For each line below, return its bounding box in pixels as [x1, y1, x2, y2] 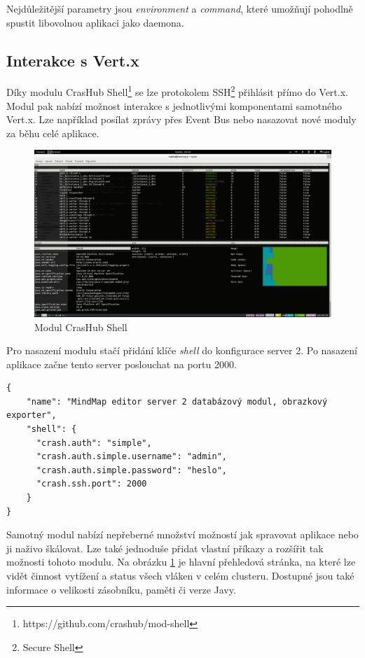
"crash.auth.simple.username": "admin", [36, 451, 227, 462]
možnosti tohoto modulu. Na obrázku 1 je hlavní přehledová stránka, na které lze [6, 554, 356, 569]
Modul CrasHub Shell [34, 319, 128, 334]
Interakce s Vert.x [6, 49, 139, 71]
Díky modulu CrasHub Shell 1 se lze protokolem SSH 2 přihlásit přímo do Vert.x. [6, 83, 348, 99]
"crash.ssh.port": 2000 [36, 479, 147, 489]
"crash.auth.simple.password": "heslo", [36, 465, 227, 475]
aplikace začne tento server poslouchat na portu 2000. [6, 356, 237, 371]
